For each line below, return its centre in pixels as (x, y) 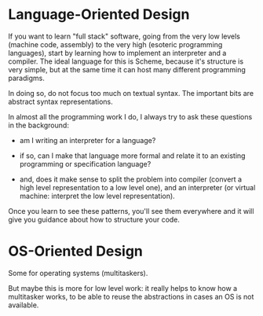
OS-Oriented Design (76, 251)
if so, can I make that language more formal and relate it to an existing (132, 156)
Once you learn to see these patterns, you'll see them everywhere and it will (131, 211)
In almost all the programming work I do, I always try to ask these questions (130, 116)
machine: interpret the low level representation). (97, 196)
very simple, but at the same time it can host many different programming (127, 69)
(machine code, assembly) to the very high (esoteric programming (115, 44)
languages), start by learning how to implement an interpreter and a (117, 53)
